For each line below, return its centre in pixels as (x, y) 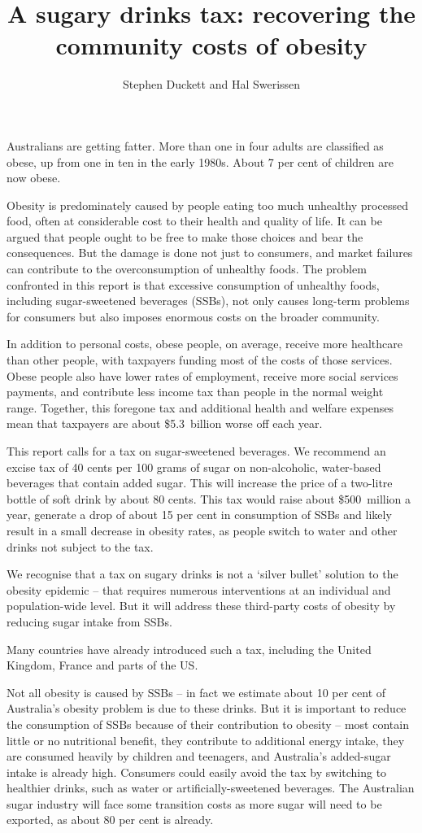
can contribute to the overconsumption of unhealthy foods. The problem (187, 269)
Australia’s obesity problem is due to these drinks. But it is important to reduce (207, 708)
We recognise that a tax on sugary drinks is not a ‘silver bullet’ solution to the (202, 574)
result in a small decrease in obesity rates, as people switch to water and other (202, 530)
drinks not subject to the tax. (80, 546)
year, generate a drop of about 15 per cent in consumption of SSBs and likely (199, 515)
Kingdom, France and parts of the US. (102, 665)
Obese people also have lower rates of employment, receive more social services (202, 375)
